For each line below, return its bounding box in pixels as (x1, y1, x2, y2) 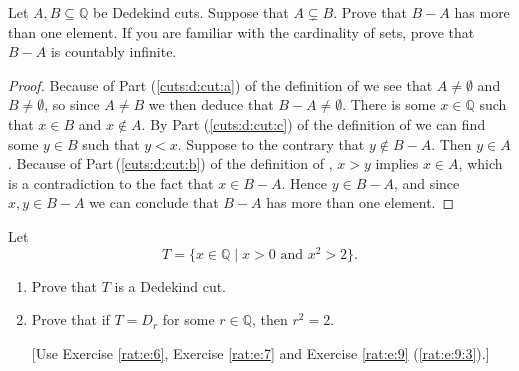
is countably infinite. (50, 41, 177, 62)
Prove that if (31, 309, 110, 330)
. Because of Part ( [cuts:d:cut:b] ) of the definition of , (8, 153, 333, 174)
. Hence (281, 172, 327, 193)
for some (162, 309, 215, 330)
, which (458, 153, 503, 174)
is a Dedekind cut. (114, 275, 227, 296)
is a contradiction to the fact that (8, 172, 214, 193)
